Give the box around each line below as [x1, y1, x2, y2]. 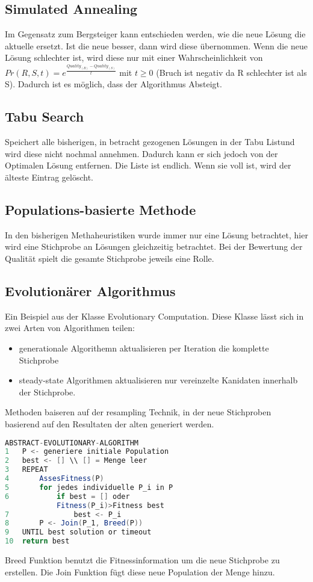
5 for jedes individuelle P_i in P [5, 483, 173, 492]
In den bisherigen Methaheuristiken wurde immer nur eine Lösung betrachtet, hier [5, 228, 308, 241]
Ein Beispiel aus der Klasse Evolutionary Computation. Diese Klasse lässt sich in [5, 309, 304, 322]
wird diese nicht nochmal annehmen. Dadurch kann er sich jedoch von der [5, 147, 278, 159]
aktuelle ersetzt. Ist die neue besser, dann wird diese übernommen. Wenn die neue [5, 39, 308, 52]
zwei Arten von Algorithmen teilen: [5, 321, 135, 334]
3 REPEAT [5, 465, 48, 474]
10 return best [5, 537, 70, 546]
